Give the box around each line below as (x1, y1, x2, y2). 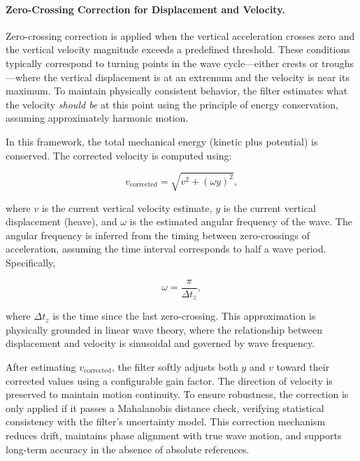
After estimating (6, 359, 76, 374)
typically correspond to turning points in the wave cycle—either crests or (6, 55, 319, 70)
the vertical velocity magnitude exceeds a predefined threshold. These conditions (6, 42, 350, 57)
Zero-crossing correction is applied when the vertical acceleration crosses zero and (6, 28, 355, 43)
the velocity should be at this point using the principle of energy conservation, (6, 97, 338, 111)
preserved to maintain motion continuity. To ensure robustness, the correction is (6, 387, 349, 402)
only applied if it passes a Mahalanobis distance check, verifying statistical (6, 400, 324, 415)
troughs (322, 55, 354, 70)
